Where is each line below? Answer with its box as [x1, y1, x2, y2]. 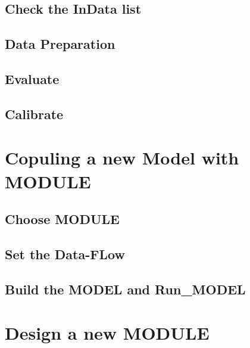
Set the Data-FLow [5, 244, 125, 263]
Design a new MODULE [5, 321, 210, 345]
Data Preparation [5, 35, 115, 53]
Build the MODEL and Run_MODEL [5, 279, 246, 298]
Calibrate [5, 104, 64, 123]
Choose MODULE [5, 210, 120, 228]
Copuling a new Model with [5, 145, 239, 170]
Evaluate [5, 69, 60, 88]
